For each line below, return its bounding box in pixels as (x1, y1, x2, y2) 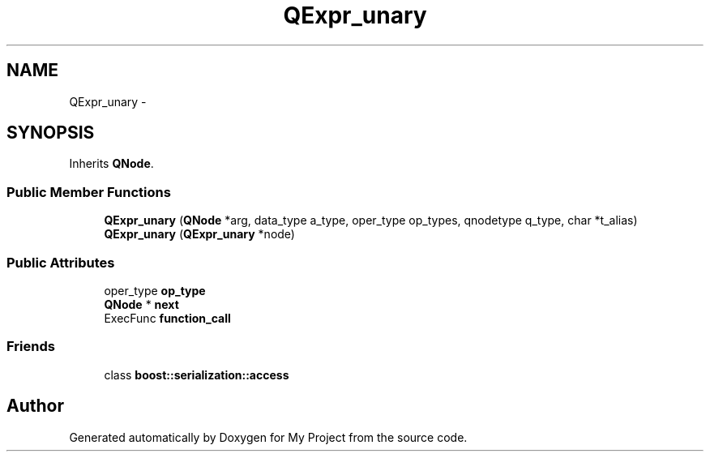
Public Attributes (6, 254, 115, 271)
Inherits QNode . (69, 156, 154, 171)
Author (6, 396, 64, 417)
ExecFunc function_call (104, 310, 231, 325)
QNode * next (104, 297, 179, 311)
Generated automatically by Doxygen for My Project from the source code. (69, 430, 468, 444)
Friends (6, 338, 55, 355)
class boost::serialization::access (104, 367, 289, 382)
